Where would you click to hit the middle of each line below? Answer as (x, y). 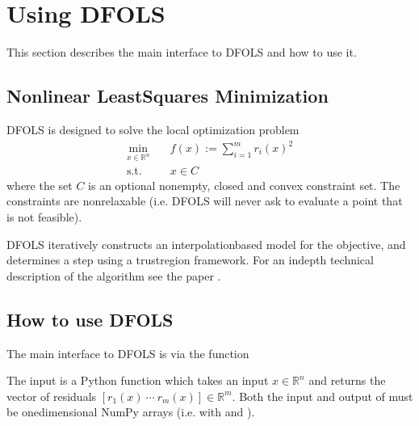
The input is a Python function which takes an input (138, 380)
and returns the (347, 380)
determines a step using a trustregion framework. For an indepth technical (190, 260)
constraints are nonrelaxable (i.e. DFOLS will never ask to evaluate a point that (205, 201)
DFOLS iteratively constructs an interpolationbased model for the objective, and (206, 244)
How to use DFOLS (90, 319)
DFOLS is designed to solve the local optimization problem (153, 129)
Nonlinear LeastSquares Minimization (168, 96)
